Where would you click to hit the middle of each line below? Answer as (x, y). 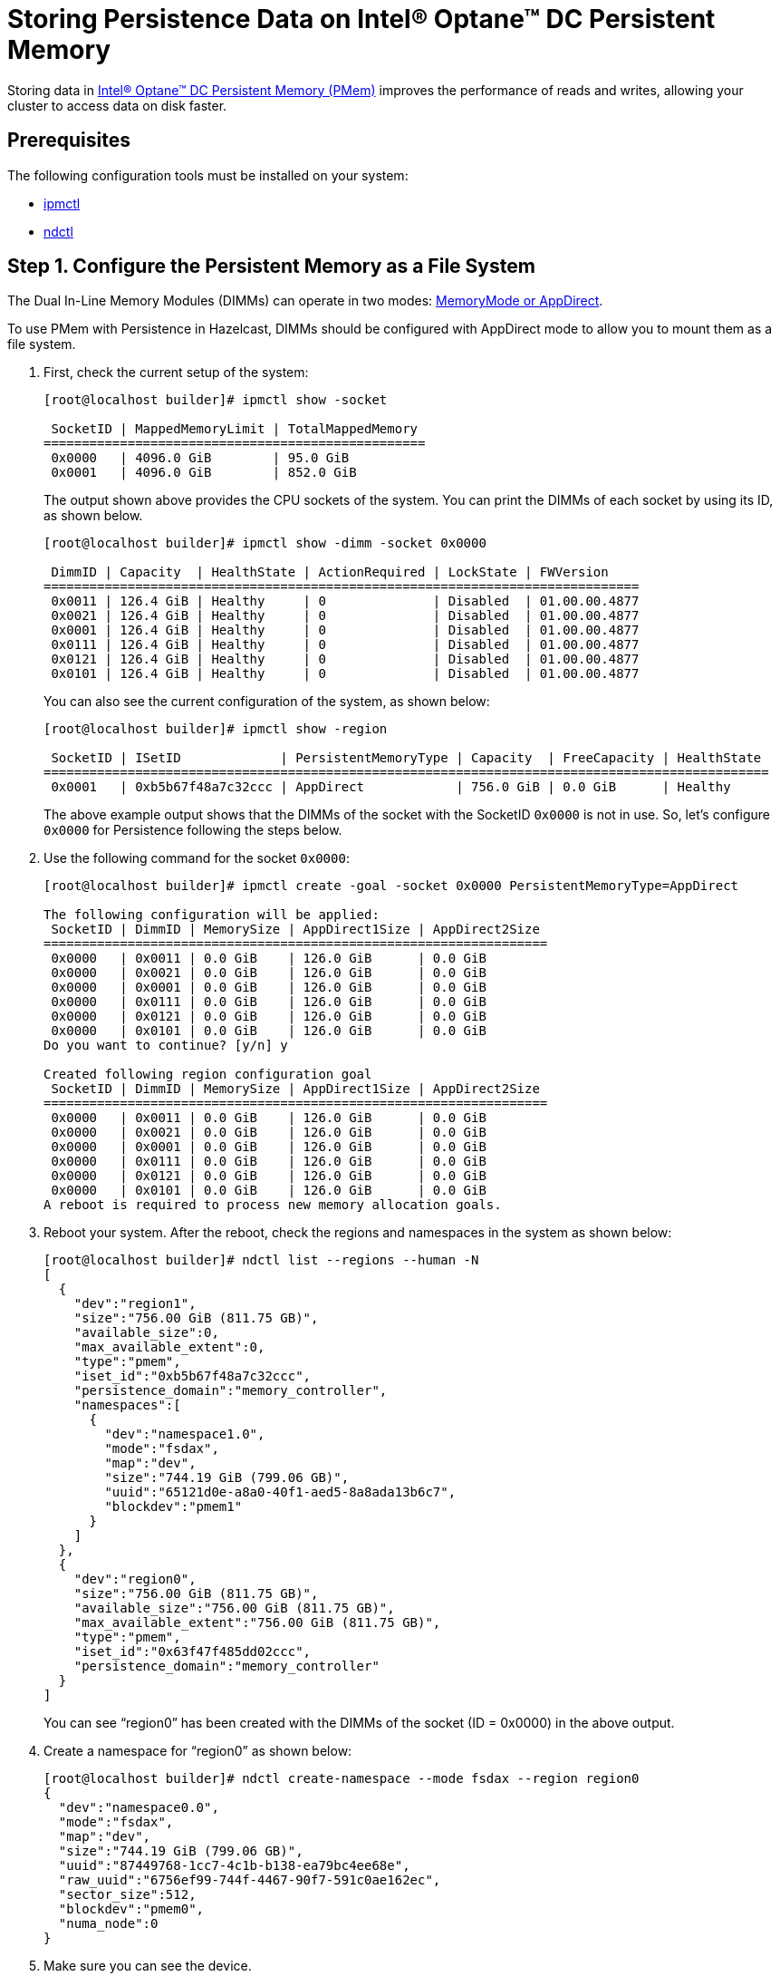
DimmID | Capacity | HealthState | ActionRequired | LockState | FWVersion (330, 572)
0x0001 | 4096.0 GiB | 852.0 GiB (204, 473)
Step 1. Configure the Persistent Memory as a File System (271, 266)
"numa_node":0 (108, 1924)
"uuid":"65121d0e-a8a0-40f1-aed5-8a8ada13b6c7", (280, 1492)
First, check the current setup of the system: (176, 373)
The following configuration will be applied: (212, 915)
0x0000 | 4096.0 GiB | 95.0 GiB (200, 458)
